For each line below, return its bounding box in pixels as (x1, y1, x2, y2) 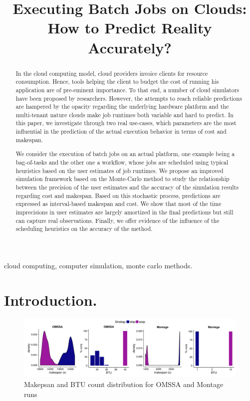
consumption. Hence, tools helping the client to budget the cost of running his (15, 77, 219, 86)
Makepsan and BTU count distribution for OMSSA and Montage (24, 379, 224, 389)
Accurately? (88, 37, 172, 57)
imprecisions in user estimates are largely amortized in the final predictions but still (15, 207, 234, 216)
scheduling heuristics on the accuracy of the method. (15, 224, 153, 233)
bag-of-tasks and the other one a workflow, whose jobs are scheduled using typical (15, 158, 229, 166)
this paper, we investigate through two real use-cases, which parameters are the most (15, 119, 237, 127)
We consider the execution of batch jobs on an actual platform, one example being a (15, 150, 235, 158)
